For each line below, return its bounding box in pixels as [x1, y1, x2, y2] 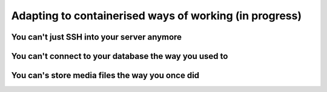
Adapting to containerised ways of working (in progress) [11, 9, 302, 22]
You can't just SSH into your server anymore [11, 32, 182, 42]
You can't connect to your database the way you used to [11, 51, 228, 61]
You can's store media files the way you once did [11, 70, 200, 81]
